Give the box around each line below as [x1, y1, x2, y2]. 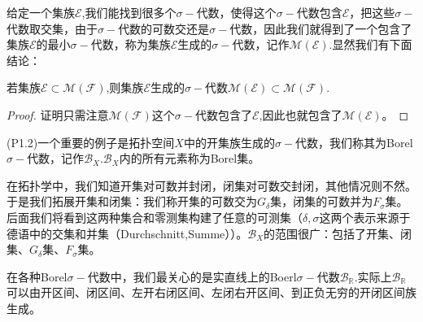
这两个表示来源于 [319, 208, 411, 225]
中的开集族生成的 [183, 133, 275, 150]
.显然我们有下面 [329, 36, 412, 53]
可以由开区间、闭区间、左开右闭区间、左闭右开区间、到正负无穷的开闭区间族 [7, 284, 416, 301]
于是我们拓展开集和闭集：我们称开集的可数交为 [7, 193, 257, 210]
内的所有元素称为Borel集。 [119, 150, 260, 167]
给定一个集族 [7, 4, 75, 20]
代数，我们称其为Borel [295, 133, 413, 150]
